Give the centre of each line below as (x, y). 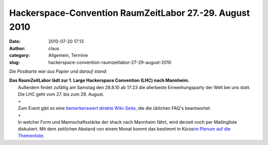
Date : (15, 42)
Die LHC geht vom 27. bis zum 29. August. (61, 95)
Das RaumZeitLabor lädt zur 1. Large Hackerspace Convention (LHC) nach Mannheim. (99, 80)
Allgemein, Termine (68, 55)
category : (20, 55)
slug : (14, 62)
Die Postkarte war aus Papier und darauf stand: (58, 71)
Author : (17, 48)
